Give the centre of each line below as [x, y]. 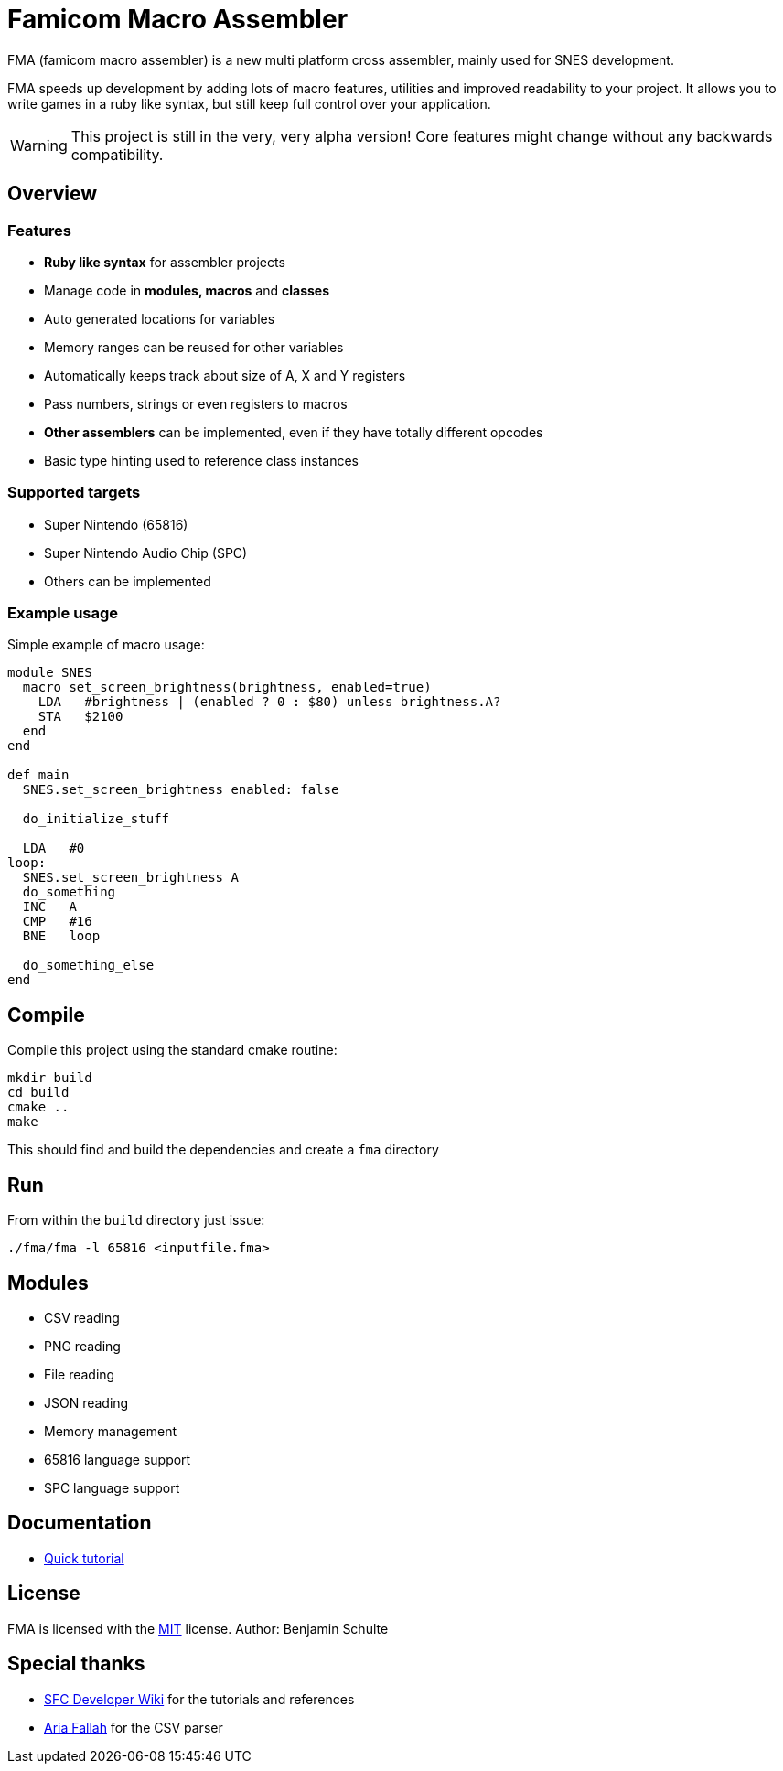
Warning [39, 145]
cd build [38, 1093]
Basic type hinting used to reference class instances [202, 460]
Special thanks [76, 1664]
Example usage [63, 613]
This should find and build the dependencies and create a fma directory [223, 1150]
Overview [53, 194]
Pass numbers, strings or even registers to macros [196, 403]
